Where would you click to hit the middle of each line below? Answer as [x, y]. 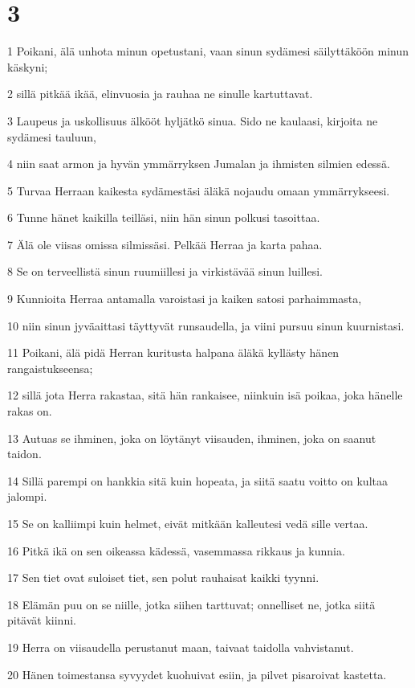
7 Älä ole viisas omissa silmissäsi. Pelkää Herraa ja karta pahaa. [165, 244]
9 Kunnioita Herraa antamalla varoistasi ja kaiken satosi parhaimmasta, [185, 299]
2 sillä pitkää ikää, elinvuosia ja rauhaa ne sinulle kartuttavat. [160, 94]
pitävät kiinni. [42, 620]
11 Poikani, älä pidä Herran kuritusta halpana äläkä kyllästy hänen [173, 352]
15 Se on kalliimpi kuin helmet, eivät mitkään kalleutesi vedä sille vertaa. [188, 523]
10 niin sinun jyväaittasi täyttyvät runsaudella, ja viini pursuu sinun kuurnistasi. [206, 325]
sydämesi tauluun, [52, 136]
